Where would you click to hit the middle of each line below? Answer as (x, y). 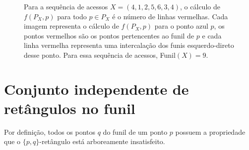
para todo (72, 16)
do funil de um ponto (135, 131)
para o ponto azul (181, 26)
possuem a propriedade (210, 131)
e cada (212, 35)
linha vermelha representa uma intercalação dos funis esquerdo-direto (129, 45)
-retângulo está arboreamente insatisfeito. (102, 141)
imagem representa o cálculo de (71, 26)
